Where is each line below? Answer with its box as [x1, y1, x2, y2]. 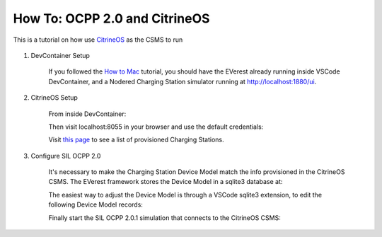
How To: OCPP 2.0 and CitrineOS [13, 11, 210, 26]
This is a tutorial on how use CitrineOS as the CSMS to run [13, 35, 183, 44]
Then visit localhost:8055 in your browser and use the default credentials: [48, 122, 264, 131]
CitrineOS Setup [30, 93, 78, 102]
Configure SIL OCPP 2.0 [30, 151, 101, 160]
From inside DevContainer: [48, 110, 127, 118]
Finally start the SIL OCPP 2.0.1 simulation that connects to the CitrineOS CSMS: [48, 213, 281, 222]
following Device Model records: [48, 200, 143, 209]
